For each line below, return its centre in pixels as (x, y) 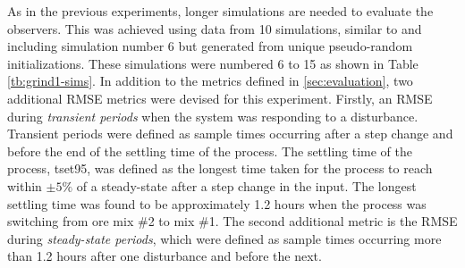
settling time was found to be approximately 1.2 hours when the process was (217, 203)
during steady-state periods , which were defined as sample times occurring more (224, 238)
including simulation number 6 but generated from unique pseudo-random (210, 46)
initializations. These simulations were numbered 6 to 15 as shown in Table (213, 63)
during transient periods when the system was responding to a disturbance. (213, 116)
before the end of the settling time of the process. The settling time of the (210, 151)
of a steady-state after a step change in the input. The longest (246, 185)
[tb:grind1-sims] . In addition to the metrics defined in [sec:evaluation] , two (210, 81)
